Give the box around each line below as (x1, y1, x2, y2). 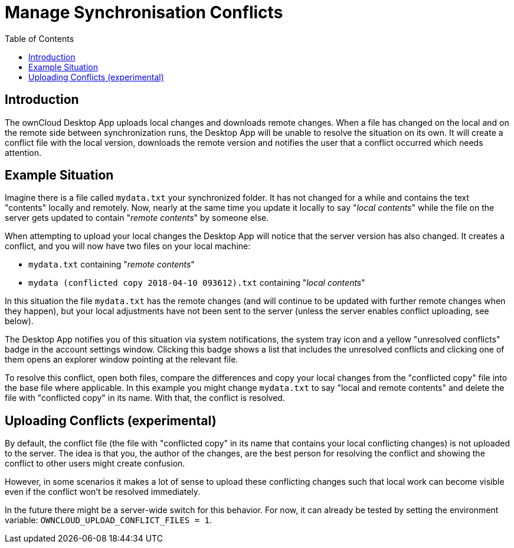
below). (5, 316, 34, 327)
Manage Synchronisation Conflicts (5, 2, 283, 22)
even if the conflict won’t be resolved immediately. (5, 487, 201, 497)
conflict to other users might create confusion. (5, 458, 185, 469)
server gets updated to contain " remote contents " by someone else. (5, 213, 269, 223)
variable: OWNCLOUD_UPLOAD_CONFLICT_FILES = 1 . (5, 515, 212, 526)
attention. (5, 147, 41, 158)
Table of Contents (5, 33, 74, 44)
